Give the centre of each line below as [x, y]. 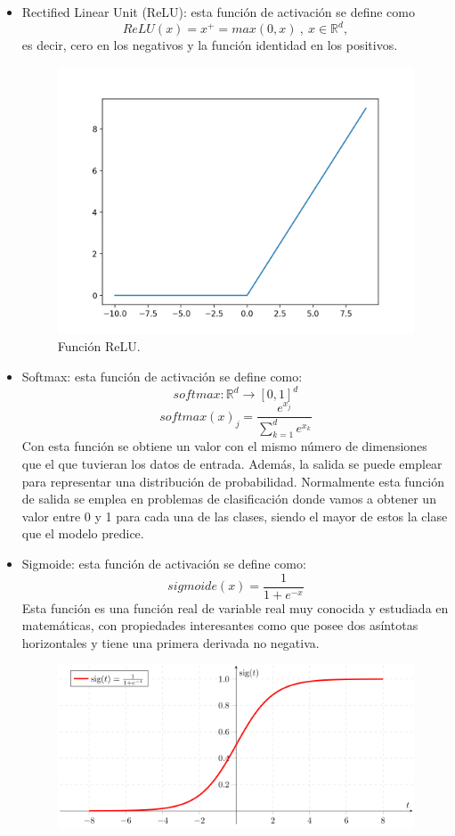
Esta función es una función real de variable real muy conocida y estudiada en [235, 607]
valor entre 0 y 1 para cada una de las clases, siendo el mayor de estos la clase [235, 516]
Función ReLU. [99, 346]
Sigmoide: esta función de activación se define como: [164, 564]
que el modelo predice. [83, 533]
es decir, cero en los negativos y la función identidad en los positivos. [210, 45]
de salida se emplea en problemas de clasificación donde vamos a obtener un [229, 499]
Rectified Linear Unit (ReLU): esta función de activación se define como [218, 12]
